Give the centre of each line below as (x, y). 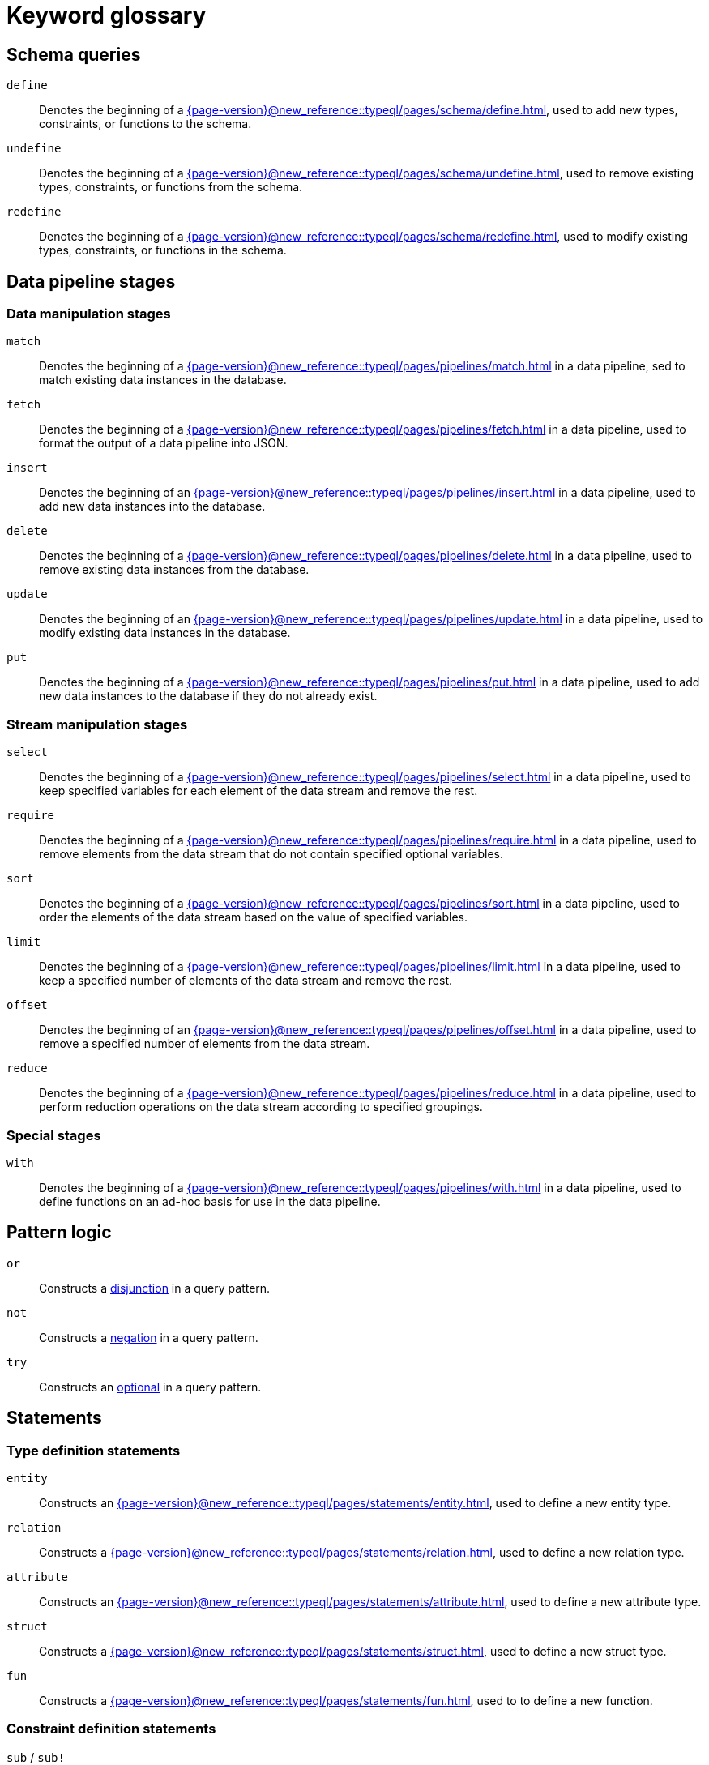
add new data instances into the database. (152, 506)
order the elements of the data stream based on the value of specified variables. (253, 917)
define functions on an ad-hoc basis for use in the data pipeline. (210, 1201)
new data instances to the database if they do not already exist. (208, 696)
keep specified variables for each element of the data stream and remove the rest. (258, 791)
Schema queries (74, 54)
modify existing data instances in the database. (165, 633)
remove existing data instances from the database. (174, 570)
